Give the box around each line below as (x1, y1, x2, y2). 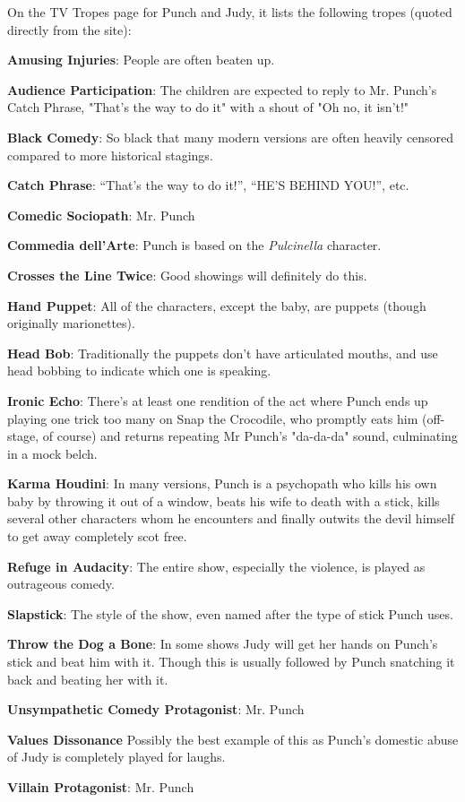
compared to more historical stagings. (7, 145, 213, 164)
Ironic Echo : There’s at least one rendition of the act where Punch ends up (7, 391, 428, 410)
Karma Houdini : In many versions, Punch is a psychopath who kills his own (7, 474, 437, 493)
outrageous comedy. (7, 574, 115, 593)
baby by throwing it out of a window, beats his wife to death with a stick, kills (7, 491, 440, 510)
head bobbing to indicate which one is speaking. (7, 361, 271, 380)
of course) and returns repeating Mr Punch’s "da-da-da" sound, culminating (42, 427, 458, 445)
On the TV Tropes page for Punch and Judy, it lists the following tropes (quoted (7, 3, 452, 21)
